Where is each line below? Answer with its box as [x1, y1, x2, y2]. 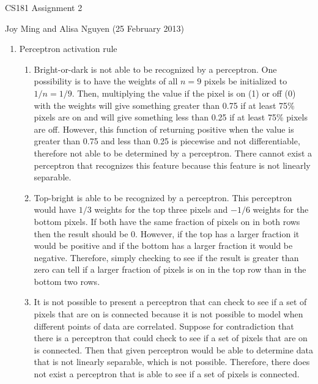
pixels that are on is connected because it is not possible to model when [34, 308, 303, 320]
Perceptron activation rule [19, 42, 117, 55]
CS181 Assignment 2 [5, 1, 83, 13]
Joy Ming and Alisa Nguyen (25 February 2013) [5, 21, 185, 34]
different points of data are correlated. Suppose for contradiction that [34, 319, 294, 332]
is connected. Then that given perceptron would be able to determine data [34, 343, 313, 356]
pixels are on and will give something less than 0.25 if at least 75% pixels [34, 111, 308, 124]
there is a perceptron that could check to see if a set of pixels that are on [34, 331, 308, 344]
